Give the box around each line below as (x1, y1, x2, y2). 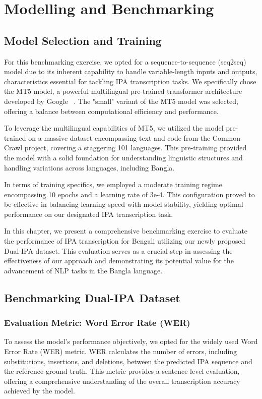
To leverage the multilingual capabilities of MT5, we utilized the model (4, 123, 224, 133)
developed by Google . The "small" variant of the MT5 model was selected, (4, 95, 239, 106)
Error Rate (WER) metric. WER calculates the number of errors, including (4, 346, 237, 357)
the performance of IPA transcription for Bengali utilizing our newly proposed (4, 236, 245, 246)
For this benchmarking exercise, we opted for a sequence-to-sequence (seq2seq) (4, 56, 246, 67)
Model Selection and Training (4, 32, 162, 48)
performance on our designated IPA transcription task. (4, 208, 173, 219)
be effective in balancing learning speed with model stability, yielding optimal (4, 199, 243, 209)
